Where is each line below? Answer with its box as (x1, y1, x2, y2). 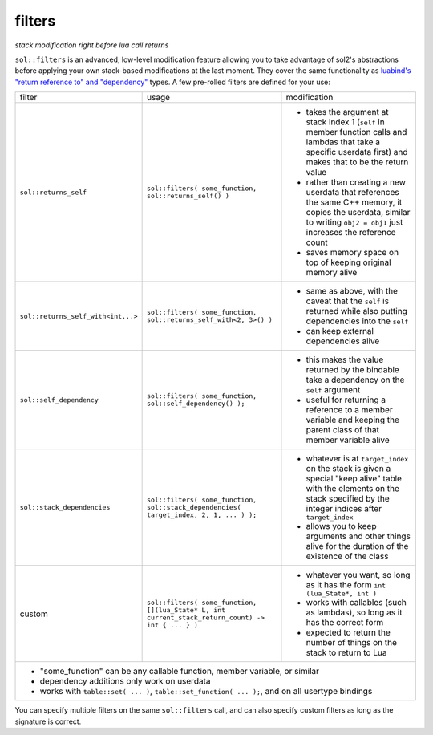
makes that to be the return (306, 156, 409, 168)
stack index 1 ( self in (306, 116, 385, 128)
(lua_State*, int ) (306, 590, 377, 598)
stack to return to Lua (306, 647, 387, 658)
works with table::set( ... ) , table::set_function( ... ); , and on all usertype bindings (39, 686, 373, 697)
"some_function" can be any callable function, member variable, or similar (39, 666, 320, 677)
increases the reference (306, 227, 396, 238)
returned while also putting (306, 306, 408, 317)
